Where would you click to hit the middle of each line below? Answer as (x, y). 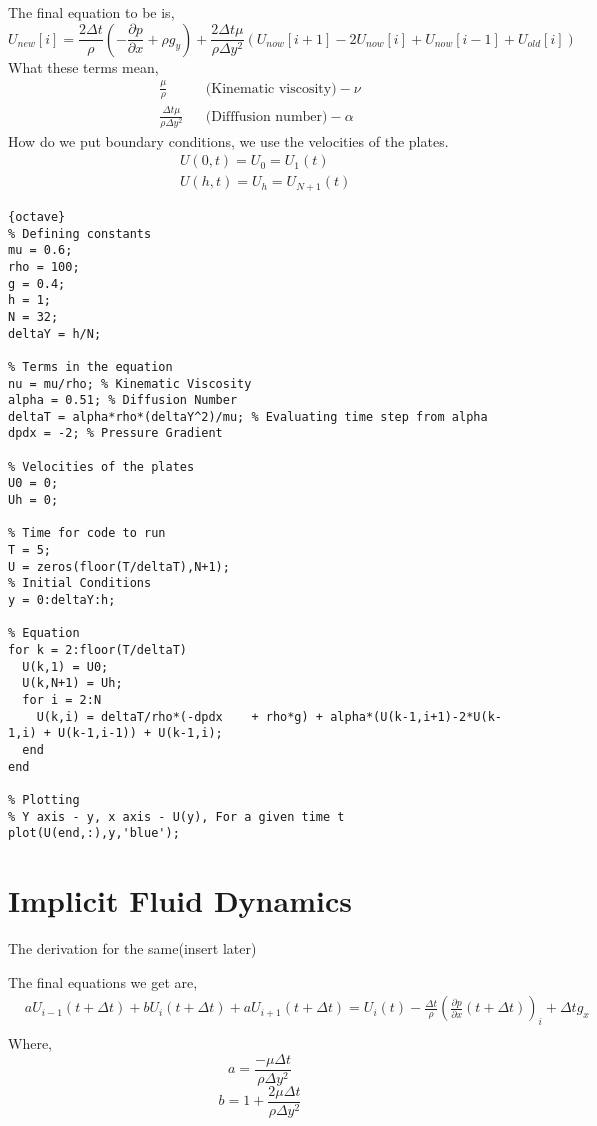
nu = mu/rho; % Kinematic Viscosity (130, 383)
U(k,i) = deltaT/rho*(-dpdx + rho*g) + (179, 716)
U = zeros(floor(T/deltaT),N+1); (119, 566)
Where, (30, 1043)
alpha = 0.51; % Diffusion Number (123, 400)
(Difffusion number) (266, 116)
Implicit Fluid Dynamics (180, 900)
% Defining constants (80, 233)
